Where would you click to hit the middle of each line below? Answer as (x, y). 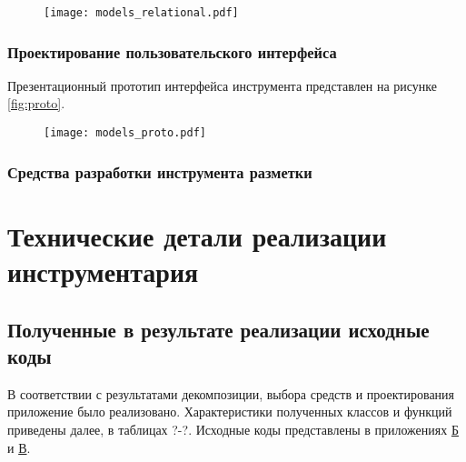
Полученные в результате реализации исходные (218, 329)
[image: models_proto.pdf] (125, 133)
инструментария (103, 271)
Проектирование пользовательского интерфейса (172, 51)
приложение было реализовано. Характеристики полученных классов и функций (230, 412)
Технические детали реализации (197, 235)
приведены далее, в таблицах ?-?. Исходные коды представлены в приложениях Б (233, 429)
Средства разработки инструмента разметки (160, 171)
